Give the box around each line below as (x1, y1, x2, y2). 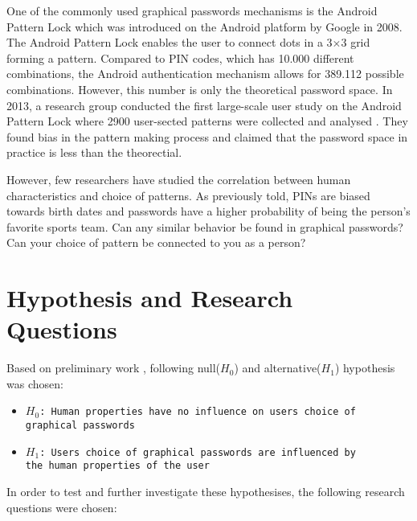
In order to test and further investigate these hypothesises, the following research (6, 483, 405, 500)
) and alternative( (234, 359, 321, 376)
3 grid (341, 34, 370, 51)
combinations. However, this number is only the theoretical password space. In (6, 80, 393, 97)
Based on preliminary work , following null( (6, 359, 221, 376)
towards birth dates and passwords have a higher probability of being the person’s (6, 203, 411, 219)
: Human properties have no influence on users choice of (39, 406, 356, 418)
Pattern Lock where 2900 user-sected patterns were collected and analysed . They (6, 113, 408, 129)
